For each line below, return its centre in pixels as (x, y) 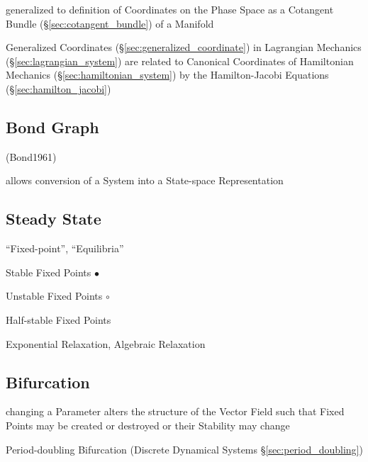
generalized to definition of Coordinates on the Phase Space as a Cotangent (170, 9)
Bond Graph (52, 126)
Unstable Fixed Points (54, 296)
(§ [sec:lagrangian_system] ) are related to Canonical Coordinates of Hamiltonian (180, 61)
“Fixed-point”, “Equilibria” (65, 248)
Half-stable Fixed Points (58, 319)
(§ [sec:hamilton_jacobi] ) (58, 88)
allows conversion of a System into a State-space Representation (145, 180)
